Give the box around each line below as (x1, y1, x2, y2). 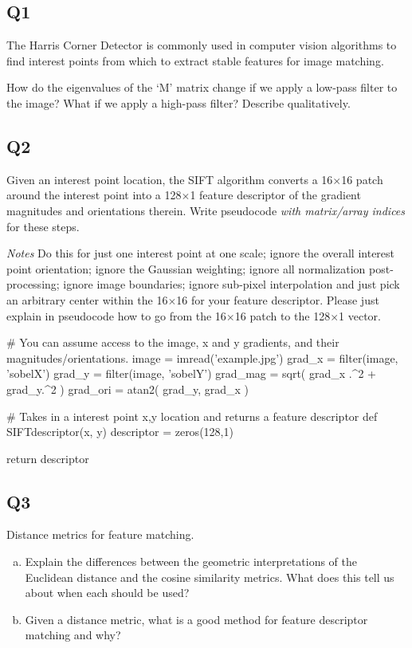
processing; (6, 276, 60, 293)
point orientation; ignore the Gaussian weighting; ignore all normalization (6, 260, 366, 277)
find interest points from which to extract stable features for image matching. (6, 52, 384, 69)
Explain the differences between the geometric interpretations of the (25, 553, 358, 570)
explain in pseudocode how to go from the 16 (6, 307, 226, 324)
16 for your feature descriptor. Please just (176, 291, 379, 308)
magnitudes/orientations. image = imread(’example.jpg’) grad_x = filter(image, (6, 349, 398, 366)
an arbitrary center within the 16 (6, 291, 168, 308)
